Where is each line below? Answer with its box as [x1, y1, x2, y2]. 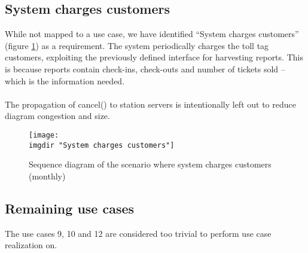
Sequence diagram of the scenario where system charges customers [29, 158, 272, 170]
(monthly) [29, 169, 66, 182]
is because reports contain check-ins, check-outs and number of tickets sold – [5, 62, 285, 75]
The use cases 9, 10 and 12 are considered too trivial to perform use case [5, 227, 272, 239]
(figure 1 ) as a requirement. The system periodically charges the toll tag [5, 39, 269, 51]
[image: [29, 130, 59, 139]
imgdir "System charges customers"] [29, 141, 175, 150]
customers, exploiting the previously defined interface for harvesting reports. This [5, 51, 303, 63]
